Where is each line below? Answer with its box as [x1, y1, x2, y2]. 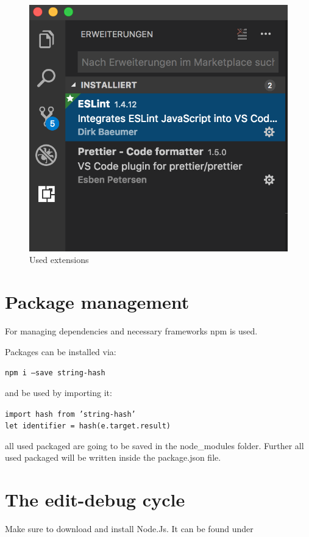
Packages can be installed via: [5, 345, 116, 358]
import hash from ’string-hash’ [5, 409, 136, 419]
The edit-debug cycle [5, 487, 185, 512]
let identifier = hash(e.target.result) [5, 422, 171, 431]
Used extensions [29, 253, 89, 266]
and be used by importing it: [5, 386, 112, 398]
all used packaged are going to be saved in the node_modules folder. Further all [5, 439, 304, 452]
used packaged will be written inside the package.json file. [5, 451, 221, 464]
